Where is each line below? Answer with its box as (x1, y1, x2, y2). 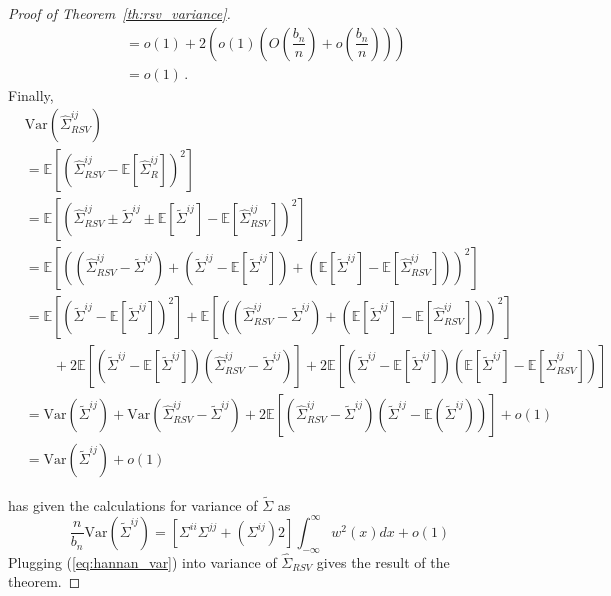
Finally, (8, 84, 54, 105)
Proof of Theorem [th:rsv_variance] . (8, 3, 231, 23)
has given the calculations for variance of (8, 494, 258, 515)
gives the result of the (316, 551, 450, 572)
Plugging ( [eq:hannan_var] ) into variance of (8, 551, 277, 572)
